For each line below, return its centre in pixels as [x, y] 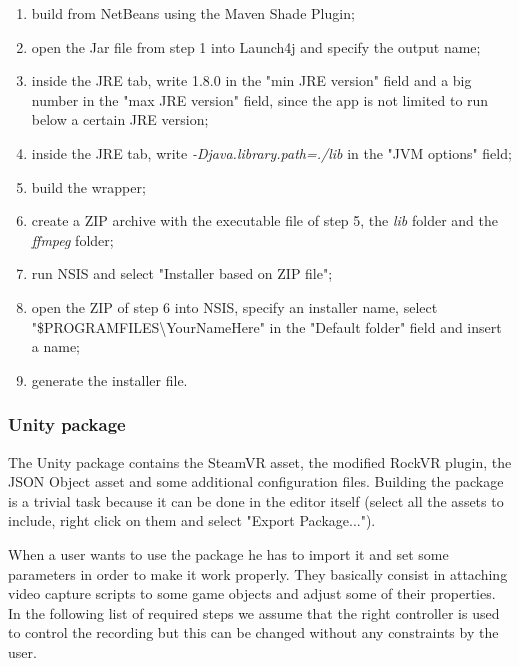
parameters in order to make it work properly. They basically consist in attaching [258, 573]
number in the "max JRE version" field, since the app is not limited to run [260, 99]
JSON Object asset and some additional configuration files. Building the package [256, 481]
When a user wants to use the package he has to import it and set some [228, 553]
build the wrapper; [88, 186]
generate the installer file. [109, 379]
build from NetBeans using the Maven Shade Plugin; [193, 13]
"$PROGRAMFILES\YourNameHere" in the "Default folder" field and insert [266, 326]
